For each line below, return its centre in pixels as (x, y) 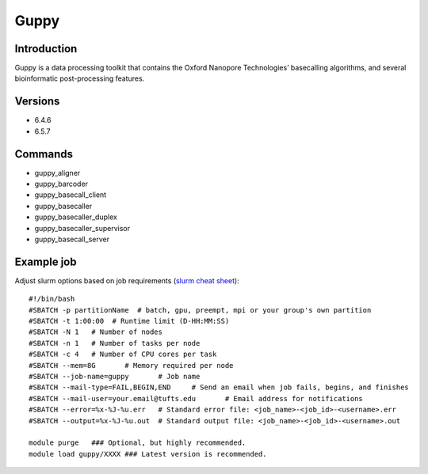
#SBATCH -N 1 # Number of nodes (96, 332)
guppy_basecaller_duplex (76, 217)
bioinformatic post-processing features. (80, 78)
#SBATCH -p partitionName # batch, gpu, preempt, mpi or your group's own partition (200, 310)
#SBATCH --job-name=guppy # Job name (115, 377)
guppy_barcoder (61, 184)
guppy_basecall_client (71, 195)
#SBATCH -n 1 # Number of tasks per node (115, 343)
